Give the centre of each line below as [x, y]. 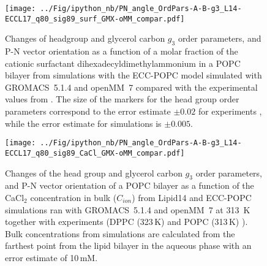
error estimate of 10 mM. [51, 257]
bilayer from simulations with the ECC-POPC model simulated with [133, 75]
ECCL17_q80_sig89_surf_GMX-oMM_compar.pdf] [95, 19]
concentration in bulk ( [73, 197]
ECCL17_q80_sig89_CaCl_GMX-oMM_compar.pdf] [95, 153]
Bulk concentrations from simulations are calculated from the [120, 233]
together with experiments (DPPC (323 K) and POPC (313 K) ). [126, 222]
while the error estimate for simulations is [83, 123]
